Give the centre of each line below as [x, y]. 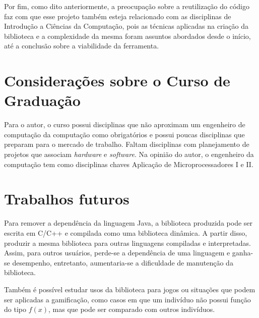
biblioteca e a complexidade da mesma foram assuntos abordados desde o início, [127, 36]
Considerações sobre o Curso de [117, 81]
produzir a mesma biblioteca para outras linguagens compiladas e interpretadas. [127, 243]
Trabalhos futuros [67, 199]
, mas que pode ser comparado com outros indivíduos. [132, 309]
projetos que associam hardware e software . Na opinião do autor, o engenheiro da [129, 154]
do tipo [15, 309]
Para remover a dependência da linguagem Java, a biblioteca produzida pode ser [128, 223]
